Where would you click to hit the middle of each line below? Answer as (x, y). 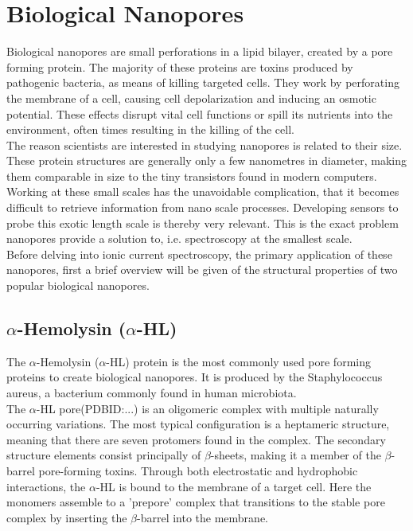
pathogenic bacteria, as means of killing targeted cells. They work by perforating (203, 82)
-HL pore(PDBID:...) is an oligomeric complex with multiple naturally (207, 408)
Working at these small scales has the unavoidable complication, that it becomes (203, 191)
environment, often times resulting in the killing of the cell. (150, 129)
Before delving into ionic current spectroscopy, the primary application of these (199, 254)
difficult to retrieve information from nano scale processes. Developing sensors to (203, 207)
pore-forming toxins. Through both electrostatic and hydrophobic (198, 470)
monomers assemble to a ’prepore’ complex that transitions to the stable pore (196, 502)
